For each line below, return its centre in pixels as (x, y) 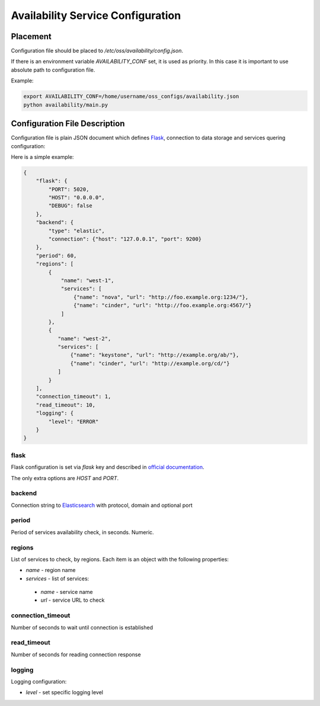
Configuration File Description (68, 124)
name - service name (67, 592)
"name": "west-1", (88, 280)
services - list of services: (57, 579)
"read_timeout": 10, (66, 405)
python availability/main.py (66, 105)
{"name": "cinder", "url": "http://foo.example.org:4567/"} (162, 306)
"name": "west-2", (84, 338)
